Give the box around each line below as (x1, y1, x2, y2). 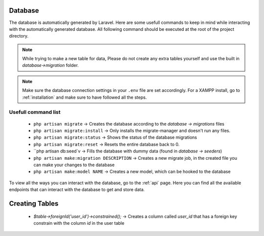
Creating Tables (9, 199, 59, 208)
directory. (9, 33, 29, 39)
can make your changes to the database (33, 162, 115, 168)
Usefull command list (9, 109, 61, 116)
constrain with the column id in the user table (33, 220, 125, 226)
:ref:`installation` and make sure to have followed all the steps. (22, 94, 147, 100)
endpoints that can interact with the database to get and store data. (9, 187, 145, 193)
